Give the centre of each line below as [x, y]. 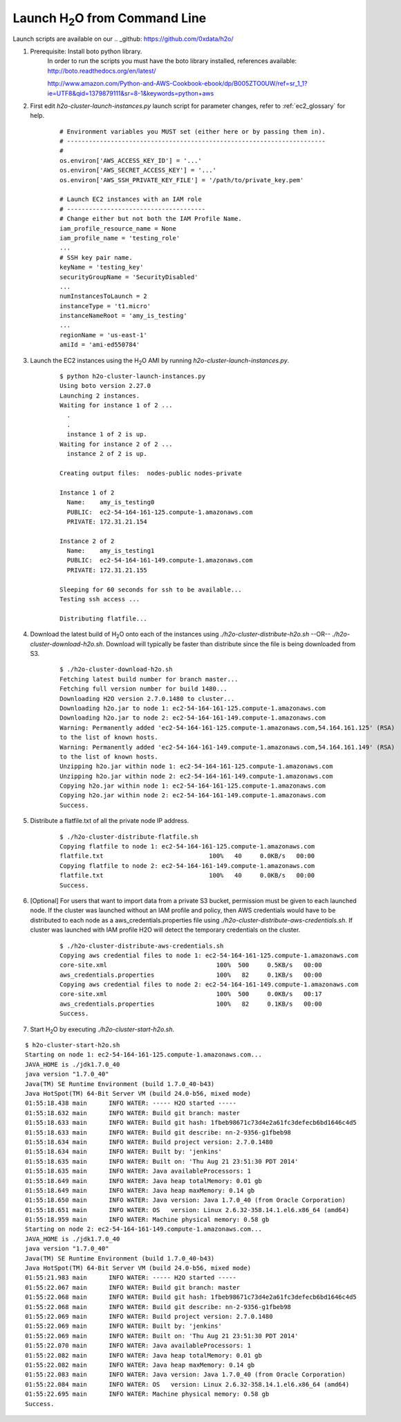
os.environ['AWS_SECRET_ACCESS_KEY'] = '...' [138, 170]
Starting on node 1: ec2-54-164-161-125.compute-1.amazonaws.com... [143, 1055]
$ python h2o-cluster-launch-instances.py [133, 376]
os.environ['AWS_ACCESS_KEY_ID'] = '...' [131, 160]
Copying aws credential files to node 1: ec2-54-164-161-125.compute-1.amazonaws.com [209, 955]
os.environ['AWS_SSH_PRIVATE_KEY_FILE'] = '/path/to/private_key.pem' [182, 180]
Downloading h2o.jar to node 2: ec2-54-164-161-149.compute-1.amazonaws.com [193, 718]
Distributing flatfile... [104, 619]
